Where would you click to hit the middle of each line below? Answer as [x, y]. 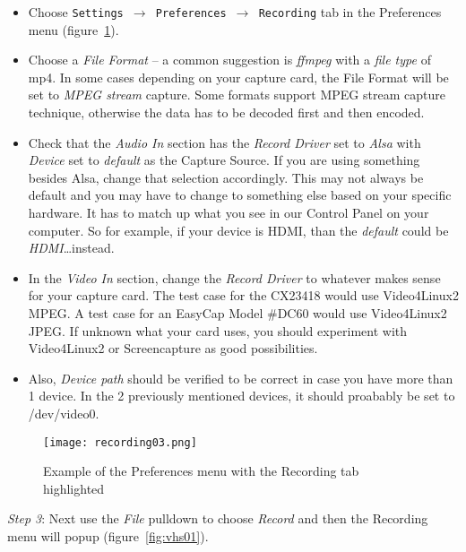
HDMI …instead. [71, 248]
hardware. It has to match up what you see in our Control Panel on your [229, 212]
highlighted [74, 488]
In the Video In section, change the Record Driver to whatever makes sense [234, 277]
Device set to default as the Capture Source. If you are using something [224, 160]
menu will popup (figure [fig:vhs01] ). [108, 535]
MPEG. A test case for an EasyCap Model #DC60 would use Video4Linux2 [237, 312]
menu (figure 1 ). [73, 29]
